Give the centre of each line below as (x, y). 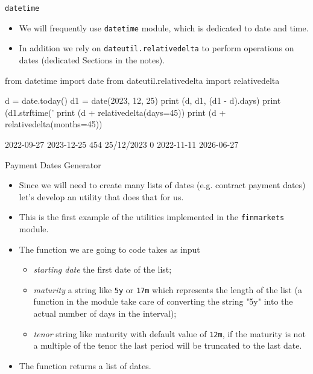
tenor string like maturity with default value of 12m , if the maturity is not (169, 333)
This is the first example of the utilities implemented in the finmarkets (152, 217)
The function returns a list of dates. (85, 365)
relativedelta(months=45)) (54, 124)
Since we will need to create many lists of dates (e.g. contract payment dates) (162, 185)
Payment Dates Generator (53, 164)
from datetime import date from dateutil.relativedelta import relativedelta (142, 80)
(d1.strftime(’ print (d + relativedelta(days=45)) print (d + (115, 112)
